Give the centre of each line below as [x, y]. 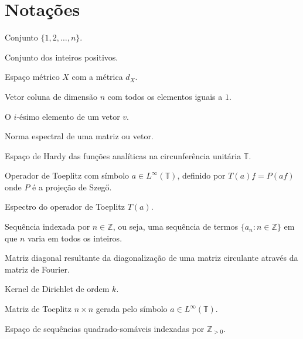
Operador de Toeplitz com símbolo [67, 175]
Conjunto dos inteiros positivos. [62, 57]
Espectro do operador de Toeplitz [65, 207]
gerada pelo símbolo [132, 309]
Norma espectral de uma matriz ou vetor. [79, 136]
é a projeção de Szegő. [72, 187]
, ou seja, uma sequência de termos [175, 226]
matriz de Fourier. [37, 269]
